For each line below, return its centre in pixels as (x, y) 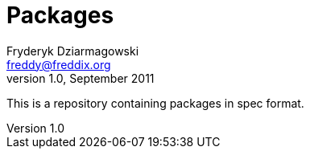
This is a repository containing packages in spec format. (155, 103)
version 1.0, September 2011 (81, 78)
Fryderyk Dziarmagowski (73, 51)
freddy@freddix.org (59, 64)
